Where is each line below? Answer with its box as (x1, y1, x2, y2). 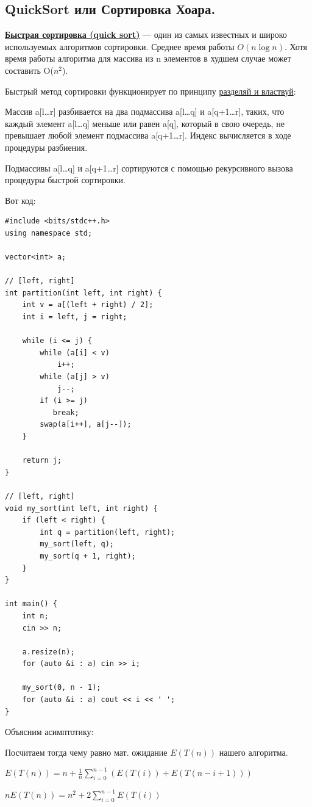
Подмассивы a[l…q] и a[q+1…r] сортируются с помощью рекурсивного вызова (5, 161, 293, 174)
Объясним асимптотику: (5, 725, 94, 738)
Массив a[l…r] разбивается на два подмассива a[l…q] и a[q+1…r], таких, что (5, 105, 285, 118)
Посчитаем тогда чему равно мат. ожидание (5, 745, 168, 758)
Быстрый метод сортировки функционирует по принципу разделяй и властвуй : (5, 84, 296, 97)
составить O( (5, 63, 54, 76)
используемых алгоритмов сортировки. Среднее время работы (5, 40, 235, 52)
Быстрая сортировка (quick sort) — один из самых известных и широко (5, 28, 287, 41)
